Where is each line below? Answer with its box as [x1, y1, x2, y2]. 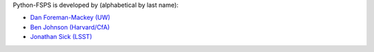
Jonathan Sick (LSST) [30, 33, 93, 41]
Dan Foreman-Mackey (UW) [30, 14, 111, 22]
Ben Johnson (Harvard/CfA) [30, 23, 110, 31]
